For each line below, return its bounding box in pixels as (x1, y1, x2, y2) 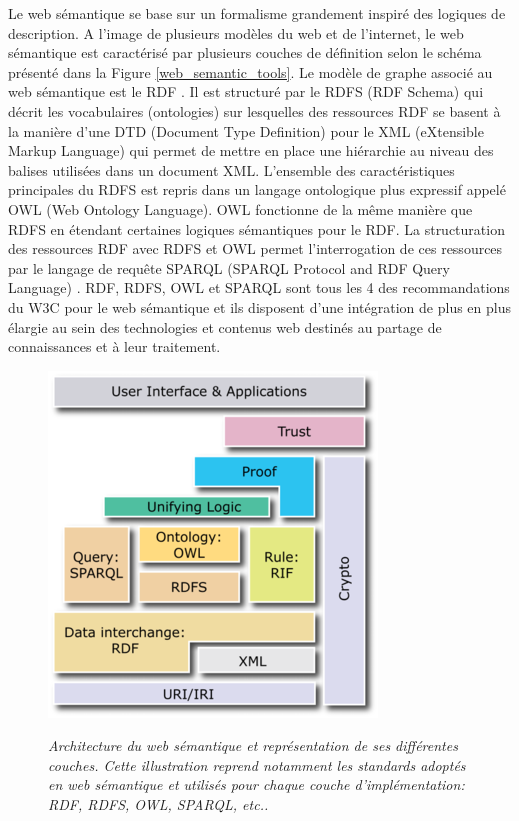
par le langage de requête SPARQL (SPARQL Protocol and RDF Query (8, 257, 450, 278)
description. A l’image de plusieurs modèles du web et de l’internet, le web (8, 22, 464, 43)
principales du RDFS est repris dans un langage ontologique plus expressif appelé (8, 179, 506, 200)
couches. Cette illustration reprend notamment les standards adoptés (48, 754, 466, 775)
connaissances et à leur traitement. (8, 336, 221, 357)
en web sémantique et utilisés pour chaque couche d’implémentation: (48, 774, 465, 795)
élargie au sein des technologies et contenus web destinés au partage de (8, 316, 442, 337)
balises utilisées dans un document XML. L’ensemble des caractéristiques (8, 159, 455, 180)
